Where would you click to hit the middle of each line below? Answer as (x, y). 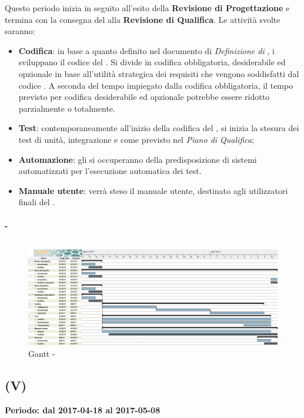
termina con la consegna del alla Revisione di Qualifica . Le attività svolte (143, 19)
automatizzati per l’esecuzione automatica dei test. (110, 171)
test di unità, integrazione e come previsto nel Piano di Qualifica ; (136, 139)
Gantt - (42, 353)
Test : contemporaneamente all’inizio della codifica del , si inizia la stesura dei (159, 128)
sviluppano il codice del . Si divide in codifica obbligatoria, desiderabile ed (152, 62)
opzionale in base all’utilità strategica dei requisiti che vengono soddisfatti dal (159, 73)
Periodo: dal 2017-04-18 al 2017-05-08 (83, 409)
